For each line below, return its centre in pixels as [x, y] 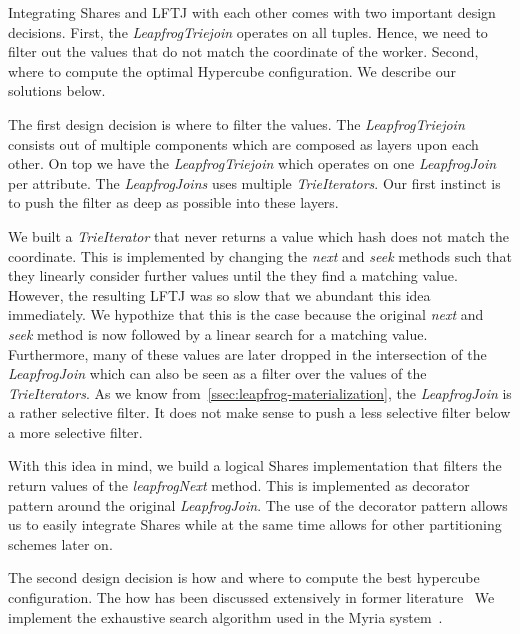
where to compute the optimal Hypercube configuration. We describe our [232, 70]
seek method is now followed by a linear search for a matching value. [218, 333]
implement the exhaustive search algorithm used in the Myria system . [225, 616]
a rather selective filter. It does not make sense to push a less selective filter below [259, 412]
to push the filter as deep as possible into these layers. [173, 202]
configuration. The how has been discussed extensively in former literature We [251, 597]
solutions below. [57, 90]
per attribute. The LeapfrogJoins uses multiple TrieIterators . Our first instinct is [254, 182]
